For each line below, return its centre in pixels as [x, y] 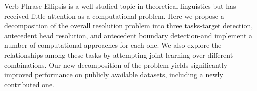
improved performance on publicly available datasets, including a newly [114, 74]
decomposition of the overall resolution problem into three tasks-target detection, [129, 26]
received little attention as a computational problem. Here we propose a [114, 16]
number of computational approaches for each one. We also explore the [113, 45]
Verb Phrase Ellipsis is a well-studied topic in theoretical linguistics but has [120, 6]
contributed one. [29, 84]
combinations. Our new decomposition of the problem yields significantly [116, 64]
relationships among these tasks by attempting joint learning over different [119, 54]
